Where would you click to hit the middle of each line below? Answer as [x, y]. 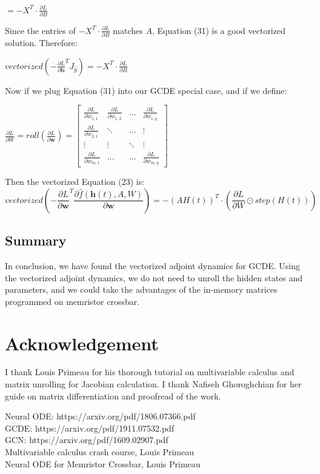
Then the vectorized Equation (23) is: [75, 182]
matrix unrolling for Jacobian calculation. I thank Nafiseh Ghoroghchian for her [153, 384]
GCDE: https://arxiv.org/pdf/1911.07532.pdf [90, 428]
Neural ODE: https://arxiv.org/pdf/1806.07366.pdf [100, 416]
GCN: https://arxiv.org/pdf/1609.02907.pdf [87, 440]
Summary [36, 240]
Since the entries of [40, 30]
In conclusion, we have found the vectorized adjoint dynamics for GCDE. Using [152, 265]
